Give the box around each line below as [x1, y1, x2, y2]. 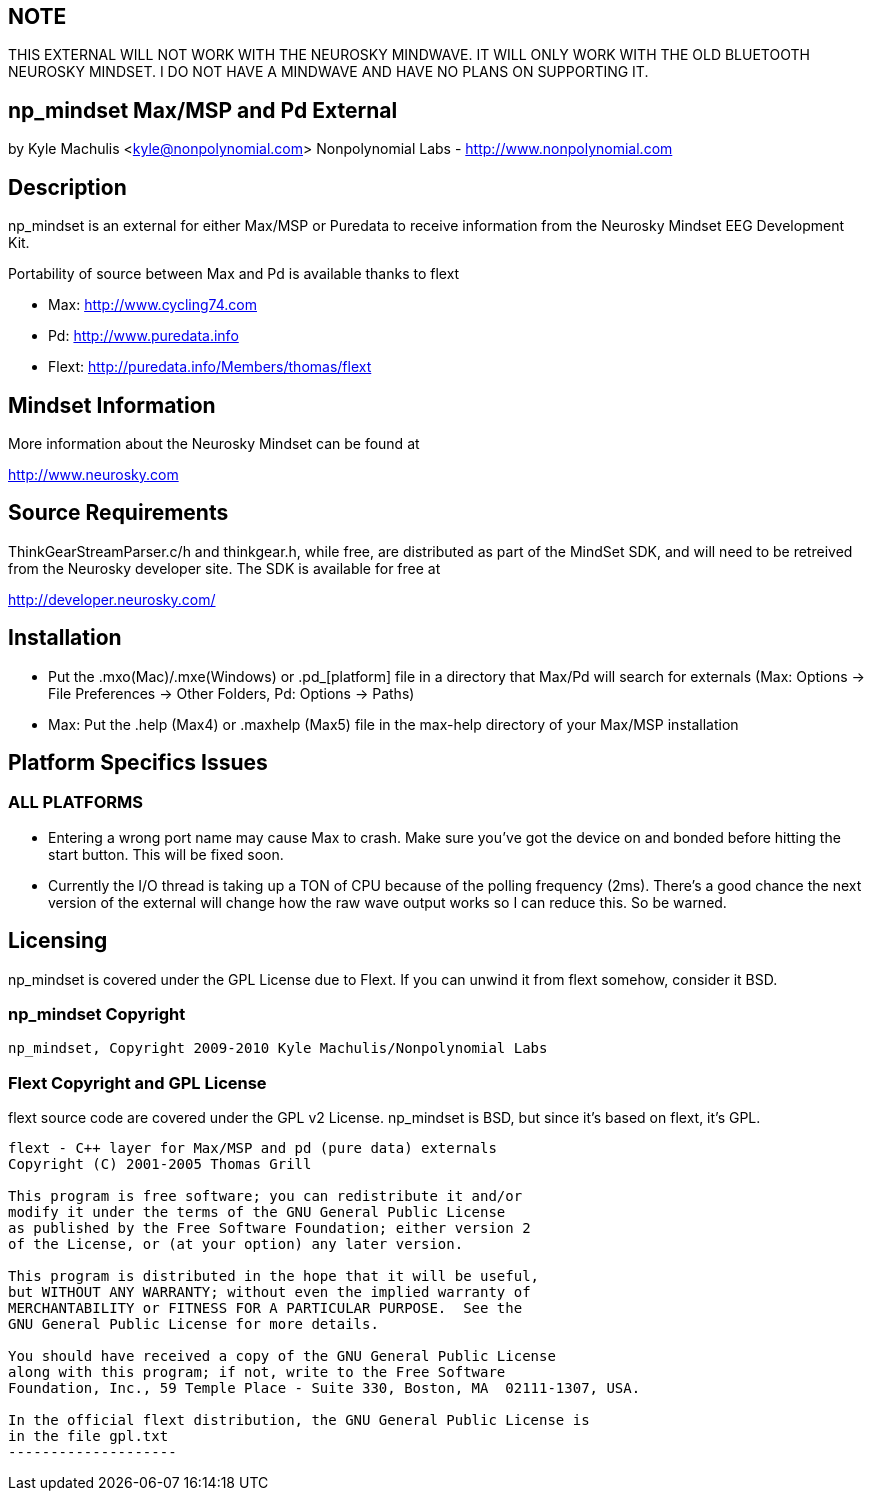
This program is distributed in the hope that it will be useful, [8, 1268, 540, 1285]
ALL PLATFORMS [8, 792, 144, 813]
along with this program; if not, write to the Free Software [8, 1364, 506, 1381]
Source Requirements [8, 500, 229, 526]
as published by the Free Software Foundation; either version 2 [8, 1220, 531, 1237]
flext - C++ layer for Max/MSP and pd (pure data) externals [8, 1140, 497, 1157]
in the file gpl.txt [8, 1428, 169, 1445]
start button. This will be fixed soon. [48, 845, 284, 863]
